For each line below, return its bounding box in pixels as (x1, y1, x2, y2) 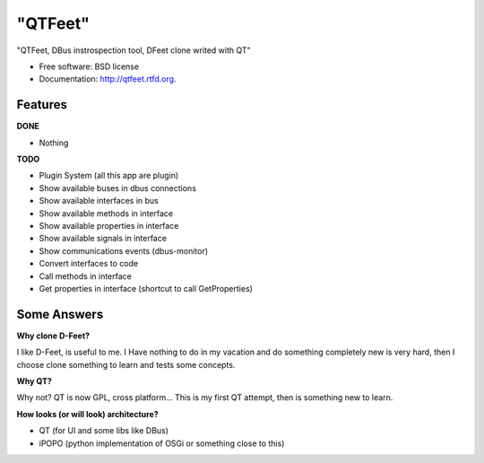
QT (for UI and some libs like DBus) (39, 425, 169, 436)
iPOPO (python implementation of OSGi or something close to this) (39, 438, 285, 449)
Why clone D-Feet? (16, 330, 90, 341)
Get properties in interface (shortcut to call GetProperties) (39, 283, 253, 293)
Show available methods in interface (39, 207, 174, 219)
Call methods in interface (39, 270, 132, 282)
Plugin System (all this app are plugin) (39, 170, 179, 181)
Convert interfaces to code (39, 258, 139, 269)
